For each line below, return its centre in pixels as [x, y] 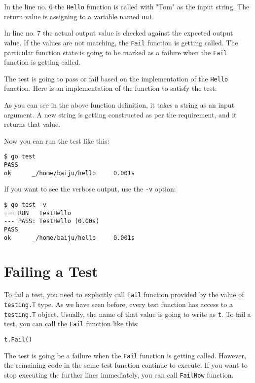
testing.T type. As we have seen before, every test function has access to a [118, 304]
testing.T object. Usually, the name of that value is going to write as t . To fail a [127, 314]
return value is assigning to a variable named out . [79, 16]
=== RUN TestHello [38, 213]
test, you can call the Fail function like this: [72, 324]
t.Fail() [18, 340]
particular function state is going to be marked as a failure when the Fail [116, 52]
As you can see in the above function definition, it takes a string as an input [119, 105]
